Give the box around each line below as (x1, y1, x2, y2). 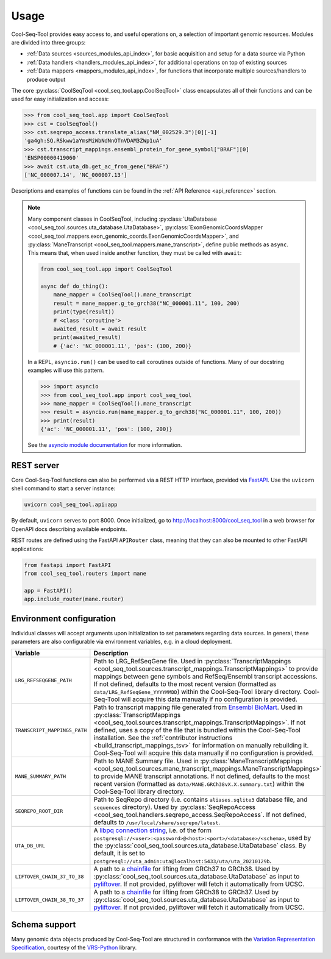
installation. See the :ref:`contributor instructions (93, 733, 233, 742)
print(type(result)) (53, 308, 115, 315)
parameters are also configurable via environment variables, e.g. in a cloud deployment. (11, 638, 232, 645)
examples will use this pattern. (27, 366, 104, 374)
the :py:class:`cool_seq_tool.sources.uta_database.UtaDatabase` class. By (93, 841, 307, 850)
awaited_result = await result (53, 326, 147, 332)
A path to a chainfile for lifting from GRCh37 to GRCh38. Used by (93, 865, 280, 873)
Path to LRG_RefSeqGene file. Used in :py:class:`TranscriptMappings (93, 657, 291, 666)
